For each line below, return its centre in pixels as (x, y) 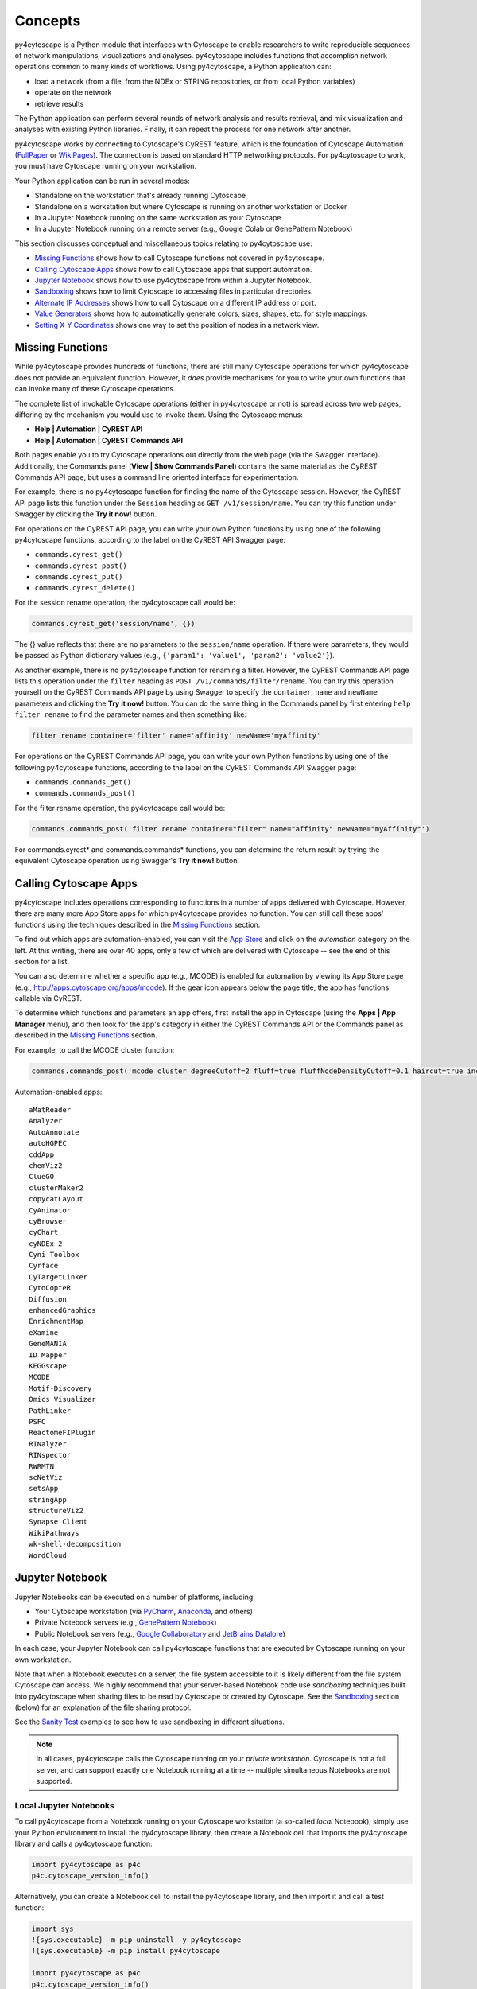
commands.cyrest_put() (79, 577)
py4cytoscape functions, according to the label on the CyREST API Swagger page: (150, 539)
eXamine (44, 1332)
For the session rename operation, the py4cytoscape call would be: (125, 602)
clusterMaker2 (56, 1188)
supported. (54, 1781)
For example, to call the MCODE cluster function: (95, 1049)
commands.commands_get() (83, 782)
